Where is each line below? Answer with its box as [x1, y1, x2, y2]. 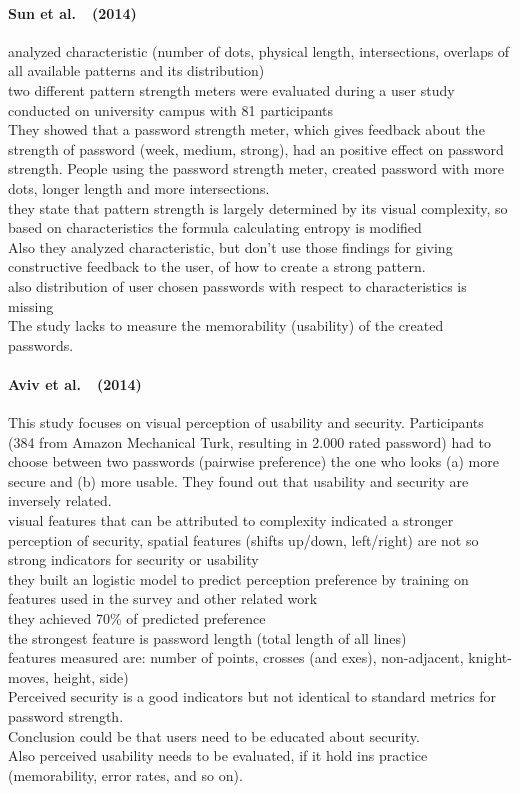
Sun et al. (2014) [8, 2, 137, 23]
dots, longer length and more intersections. [8, 177, 270, 198]
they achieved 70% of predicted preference [8, 608, 266, 629]
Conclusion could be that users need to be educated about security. [8, 725, 420, 746]
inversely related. [8, 490, 112, 511]
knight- [468, 647, 512, 668]
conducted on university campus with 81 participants [8, 99, 334, 120]
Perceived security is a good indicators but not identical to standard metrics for [8, 686, 497, 707]
